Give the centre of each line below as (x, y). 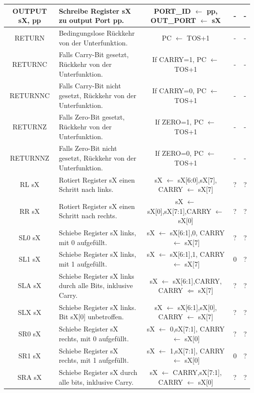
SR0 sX (30, 334)
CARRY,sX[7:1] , (197, 372)
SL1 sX (30, 259)
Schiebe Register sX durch (98, 372)
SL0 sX (30, 237)
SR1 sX (30, 355)
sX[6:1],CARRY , (197, 280)
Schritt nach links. (86, 189)
